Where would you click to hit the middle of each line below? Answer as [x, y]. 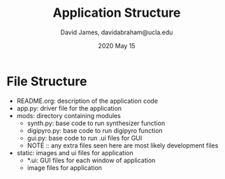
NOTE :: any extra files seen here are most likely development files [123, 145]
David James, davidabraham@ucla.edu [117, 32]
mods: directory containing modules [69, 115]
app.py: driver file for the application [69, 108]
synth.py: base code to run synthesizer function [96, 123]
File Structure [47, 81]
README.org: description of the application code [87, 101]
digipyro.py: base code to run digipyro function [95, 130]
